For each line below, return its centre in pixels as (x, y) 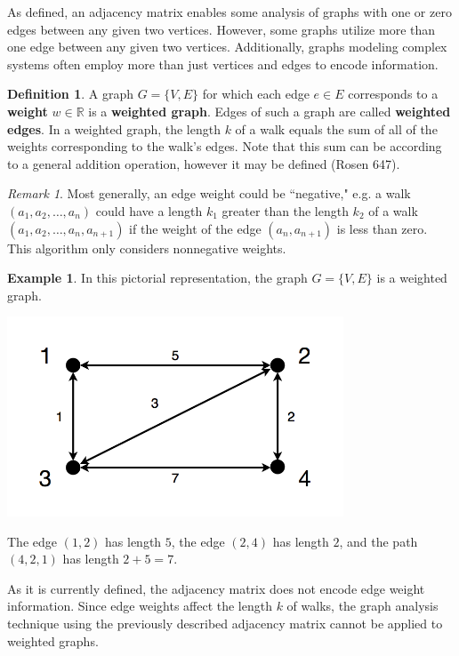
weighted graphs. (53, 640)
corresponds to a (393, 94)
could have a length (149, 210)
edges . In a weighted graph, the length (114, 128)
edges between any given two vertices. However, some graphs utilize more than (221, 29)
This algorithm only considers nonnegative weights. (147, 248)
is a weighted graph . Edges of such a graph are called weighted (270, 111)
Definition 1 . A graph (70, 94)
